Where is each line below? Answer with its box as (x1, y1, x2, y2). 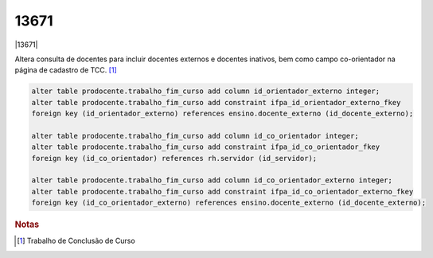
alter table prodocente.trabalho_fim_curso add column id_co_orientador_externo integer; (31, 176, 393, 185)
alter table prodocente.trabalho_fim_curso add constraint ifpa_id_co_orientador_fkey (31, 143, 380, 151)
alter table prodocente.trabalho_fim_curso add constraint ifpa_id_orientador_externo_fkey (31, 98, 401, 107)
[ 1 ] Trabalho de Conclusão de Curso (17, 236, 135, 246)
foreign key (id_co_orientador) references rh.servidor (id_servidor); (31, 154, 318, 162)
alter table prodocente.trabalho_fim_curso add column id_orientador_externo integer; (31, 87, 380, 96)
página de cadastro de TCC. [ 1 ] (14, 65, 117, 75)
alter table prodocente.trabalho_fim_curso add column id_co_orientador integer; (31, 131, 360, 140)
